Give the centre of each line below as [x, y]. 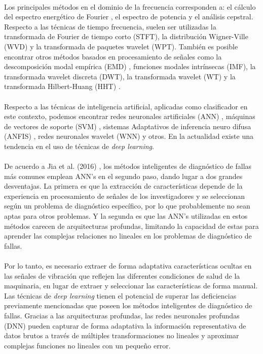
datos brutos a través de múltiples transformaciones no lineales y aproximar [122, 335]
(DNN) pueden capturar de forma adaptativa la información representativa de [125, 325]
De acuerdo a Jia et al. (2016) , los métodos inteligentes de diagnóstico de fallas [128, 166]
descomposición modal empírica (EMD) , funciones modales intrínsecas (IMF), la [130, 66]
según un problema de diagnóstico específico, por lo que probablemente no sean [127, 206]
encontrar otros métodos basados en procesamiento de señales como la [113, 56]
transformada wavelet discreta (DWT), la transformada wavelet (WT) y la [120, 76]
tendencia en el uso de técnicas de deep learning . [79, 146]
